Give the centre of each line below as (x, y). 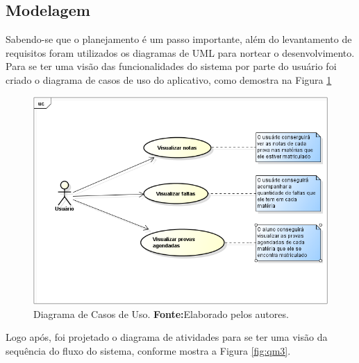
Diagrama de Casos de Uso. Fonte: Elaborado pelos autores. (161, 313)
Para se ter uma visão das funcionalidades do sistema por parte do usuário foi (171, 66)
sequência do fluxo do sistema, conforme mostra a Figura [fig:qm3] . (148, 350)
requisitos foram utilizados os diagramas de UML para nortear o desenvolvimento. (180, 52)
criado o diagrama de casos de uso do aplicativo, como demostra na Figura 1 (169, 79)
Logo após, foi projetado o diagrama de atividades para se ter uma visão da (167, 337)
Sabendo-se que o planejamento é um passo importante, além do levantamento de (179, 39)
